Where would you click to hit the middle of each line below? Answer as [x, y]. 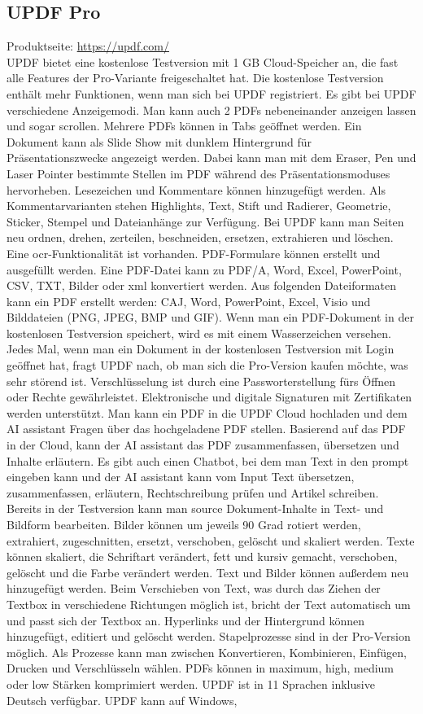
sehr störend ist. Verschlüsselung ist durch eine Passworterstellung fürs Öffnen [201, 381]
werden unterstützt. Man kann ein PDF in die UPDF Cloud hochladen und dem [207, 412]
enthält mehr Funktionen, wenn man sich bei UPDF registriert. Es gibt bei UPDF [211, 93]
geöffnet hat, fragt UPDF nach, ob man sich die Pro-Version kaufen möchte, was [207, 365]
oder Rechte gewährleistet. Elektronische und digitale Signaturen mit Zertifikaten [209, 397]
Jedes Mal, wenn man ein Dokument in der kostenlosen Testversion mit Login [201, 349]
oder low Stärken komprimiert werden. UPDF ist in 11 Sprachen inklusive [191, 683]
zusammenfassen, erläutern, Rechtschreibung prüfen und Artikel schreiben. [193, 492]
